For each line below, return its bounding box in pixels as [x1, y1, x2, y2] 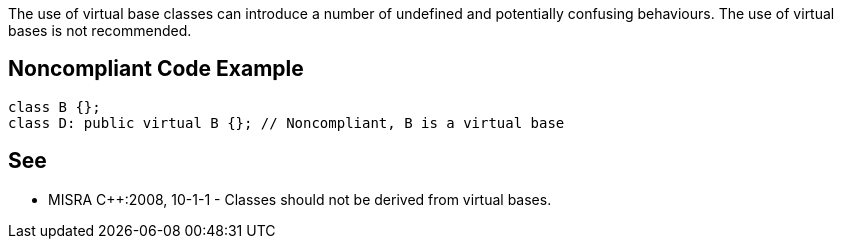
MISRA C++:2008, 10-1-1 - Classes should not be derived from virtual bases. [48, 190, 552, 208]
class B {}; [8, 98, 101, 115]
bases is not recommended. [8, 22, 192, 39]
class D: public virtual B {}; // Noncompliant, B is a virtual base [8, 114, 565, 131]
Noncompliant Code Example [8, 56, 304, 82]
